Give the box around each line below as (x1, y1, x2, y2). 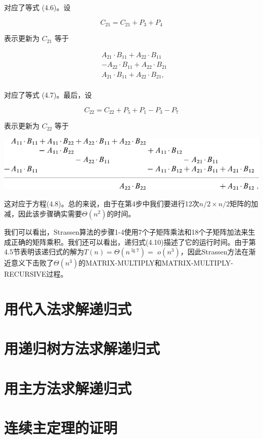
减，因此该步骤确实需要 (4, 208, 82, 218)
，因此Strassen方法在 (180, 246, 249, 257)
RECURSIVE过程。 (4, 269, 68, 279)
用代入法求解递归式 (4, 298, 132, 319)
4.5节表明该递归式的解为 (4, 246, 84, 257)
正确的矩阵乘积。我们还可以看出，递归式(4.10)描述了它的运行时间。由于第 (11, 236, 256, 247)
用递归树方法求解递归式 (4, 338, 160, 359)
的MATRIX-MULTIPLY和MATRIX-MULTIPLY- (78, 257, 233, 268)
